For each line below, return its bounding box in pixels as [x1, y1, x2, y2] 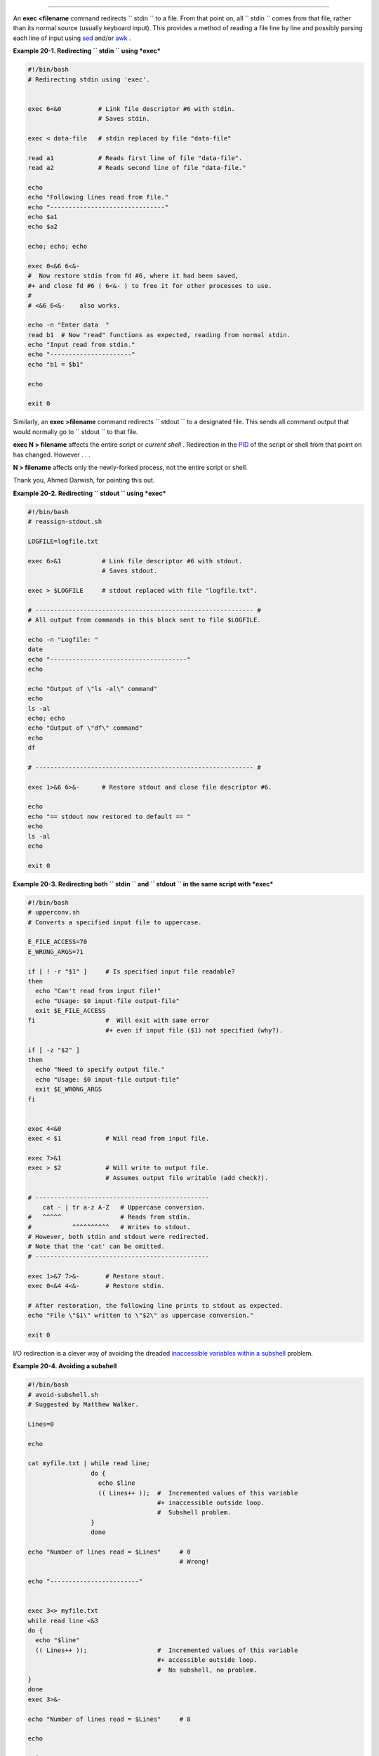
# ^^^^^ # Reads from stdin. [27, 1213, 191, 1221]
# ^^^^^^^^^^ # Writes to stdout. [27, 1223, 191, 1231]
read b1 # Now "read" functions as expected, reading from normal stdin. [27, 331, 291, 339]
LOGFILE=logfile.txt [27, 537, 98, 545]
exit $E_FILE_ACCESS [35, 1007, 106, 1015]
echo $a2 [27, 223, 58, 231]
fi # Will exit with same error [27, 1016, 210, 1025]
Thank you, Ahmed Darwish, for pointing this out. [13, 476, 155, 485]
